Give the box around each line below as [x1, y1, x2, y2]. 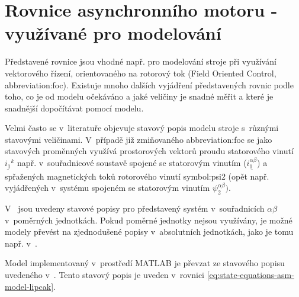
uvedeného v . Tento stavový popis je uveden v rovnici [5, 269, 204, 281]
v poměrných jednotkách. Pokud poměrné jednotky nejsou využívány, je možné [5, 213, 292, 226]
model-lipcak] [5, 280, 54, 292]
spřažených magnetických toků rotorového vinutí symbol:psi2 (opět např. [5, 170, 269, 182]
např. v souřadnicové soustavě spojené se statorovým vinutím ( [17, 157, 247, 169]
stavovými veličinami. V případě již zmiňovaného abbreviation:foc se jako [5, 133, 272, 145]
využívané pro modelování [5, 21, 221, 45]
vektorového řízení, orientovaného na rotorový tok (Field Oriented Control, [5, 66, 277, 79]
